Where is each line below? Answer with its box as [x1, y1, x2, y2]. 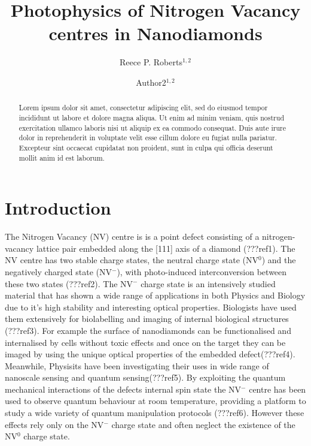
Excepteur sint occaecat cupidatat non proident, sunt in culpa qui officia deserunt [19, 142, 273, 152]
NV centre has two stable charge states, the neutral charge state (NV [5, 254, 258, 266]
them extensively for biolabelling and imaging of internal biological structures [5, 312, 289, 325]
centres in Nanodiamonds [48, 21, 263, 46]
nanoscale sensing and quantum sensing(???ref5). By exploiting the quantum [5, 371, 286, 384]
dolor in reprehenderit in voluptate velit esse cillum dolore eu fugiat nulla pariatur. [19, 132, 277, 143]
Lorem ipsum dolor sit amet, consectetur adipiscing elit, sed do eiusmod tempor [19, 103, 268, 113]
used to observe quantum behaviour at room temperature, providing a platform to [5, 394, 306, 407]
